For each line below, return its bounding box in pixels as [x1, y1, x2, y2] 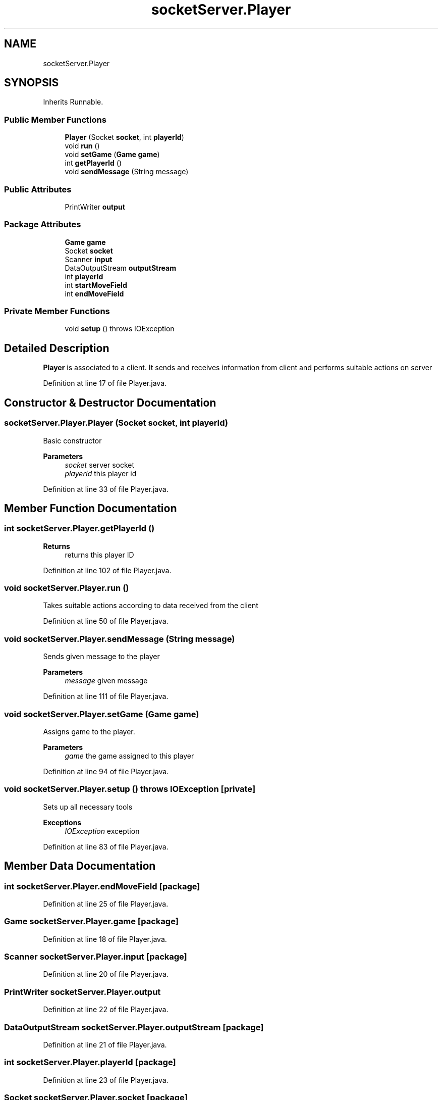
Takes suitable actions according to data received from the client [43, 601, 258, 610]
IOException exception [65, 826, 140, 835]
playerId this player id [65, 469, 137, 478]
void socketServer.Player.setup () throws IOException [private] [4, 784, 256, 794]
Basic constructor [43, 436, 102, 445]
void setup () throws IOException [65, 324, 175, 333]
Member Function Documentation [4, 502, 177, 515]
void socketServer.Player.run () [4, 583, 129, 593]
